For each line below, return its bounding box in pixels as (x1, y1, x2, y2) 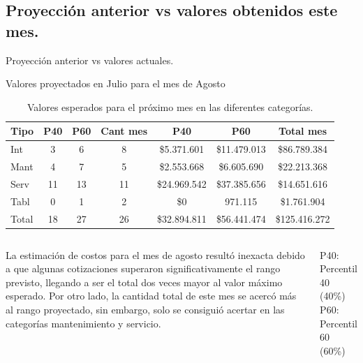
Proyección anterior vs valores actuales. (6, 52, 174, 67)
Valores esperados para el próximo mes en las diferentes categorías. (27, 99, 313, 114)
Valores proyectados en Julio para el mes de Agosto (6, 76, 225, 91)
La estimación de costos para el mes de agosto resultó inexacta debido (6, 247, 305, 262)
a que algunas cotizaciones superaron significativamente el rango (6, 261, 281, 276)
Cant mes (101, 124, 148, 138)
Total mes (279, 124, 327, 138)
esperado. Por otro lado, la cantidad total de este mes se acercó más (6, 288, 297, 303)
